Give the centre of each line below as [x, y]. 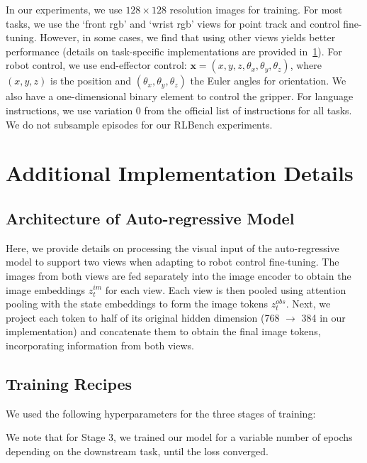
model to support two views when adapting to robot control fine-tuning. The [173, 262]
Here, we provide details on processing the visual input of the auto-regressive [173, 247]
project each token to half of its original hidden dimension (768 [143, 317]
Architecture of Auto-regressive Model [150, 218]
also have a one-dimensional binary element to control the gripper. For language [180, 96]
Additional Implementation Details [180, 173]
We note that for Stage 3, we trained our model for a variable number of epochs [179, 437]
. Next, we [308, 304]
